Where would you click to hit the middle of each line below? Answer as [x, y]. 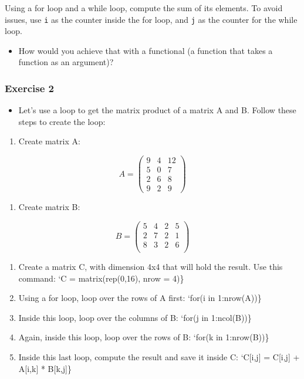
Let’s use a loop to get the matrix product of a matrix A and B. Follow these [157, 110]
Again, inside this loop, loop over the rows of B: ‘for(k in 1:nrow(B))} [144, 337]
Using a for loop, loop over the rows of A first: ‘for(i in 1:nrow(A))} [140, 298]
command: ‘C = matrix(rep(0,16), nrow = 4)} [101, 278]
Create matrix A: [49, 141]
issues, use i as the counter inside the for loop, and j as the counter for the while [151, 19]
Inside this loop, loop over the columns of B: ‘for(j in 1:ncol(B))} [135, 317]
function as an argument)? [66, 62]
